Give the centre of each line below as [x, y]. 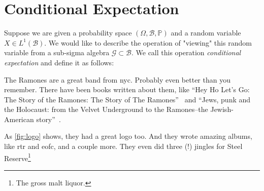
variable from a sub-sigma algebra [57, 52]
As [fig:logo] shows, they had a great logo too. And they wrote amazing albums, [128, 136]
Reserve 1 [18, 157]
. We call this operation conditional [186, 52]
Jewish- [222, 109]
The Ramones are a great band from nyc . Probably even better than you [117, 79]
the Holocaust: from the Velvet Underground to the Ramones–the [106, 109]
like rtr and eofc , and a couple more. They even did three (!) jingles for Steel [123, 146]
